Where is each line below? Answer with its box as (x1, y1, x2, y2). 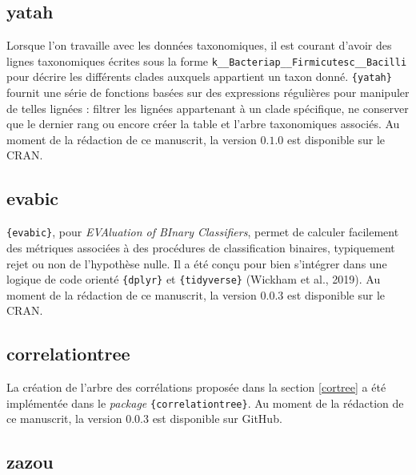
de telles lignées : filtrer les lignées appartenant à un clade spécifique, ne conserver (6, 99, 409, 116)
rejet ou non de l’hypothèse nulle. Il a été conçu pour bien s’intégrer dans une (6, 255, 387, 272)
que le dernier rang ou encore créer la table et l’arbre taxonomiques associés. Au (6, 115, 400, 132)
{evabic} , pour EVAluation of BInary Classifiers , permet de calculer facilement (6, 223, 399, 240)
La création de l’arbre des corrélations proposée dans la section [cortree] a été (6, 379, 386, 396)
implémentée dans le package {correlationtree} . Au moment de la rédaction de (6, 394, 404, 411)
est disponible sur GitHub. (152, 410, 282, 427)
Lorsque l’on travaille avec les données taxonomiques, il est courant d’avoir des (6, 37, 392, 54)
